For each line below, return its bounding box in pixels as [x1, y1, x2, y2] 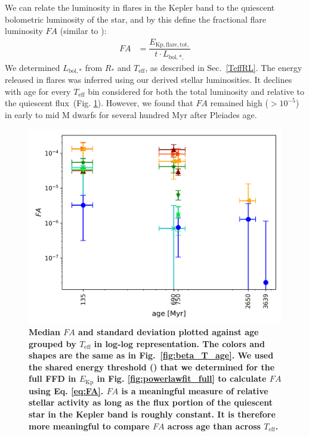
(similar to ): [60, 24, 107, 37]
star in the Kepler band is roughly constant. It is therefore [29, 408, 276, 420]
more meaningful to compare [29, 419, 150, 432]
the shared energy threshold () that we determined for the [29, 360, 275, 373]
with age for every [5, 85, 71, 97]
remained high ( [210, 97, 268, 109]
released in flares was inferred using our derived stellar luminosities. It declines [5, 73, 292, 86]
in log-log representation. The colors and [94, 337, 265, 350]
